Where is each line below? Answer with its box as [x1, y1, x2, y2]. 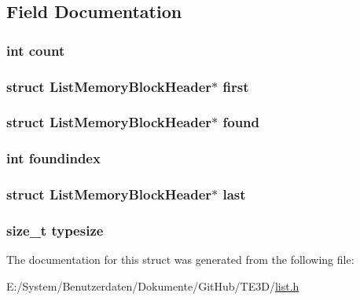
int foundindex [6, 148, 101, 168]
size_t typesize [6, 220, 104, 240]
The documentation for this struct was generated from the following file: [6, 251, 354, 268]
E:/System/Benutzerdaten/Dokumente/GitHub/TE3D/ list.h [6, 277, 299, 294]
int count [6, 40, 65, 60]
